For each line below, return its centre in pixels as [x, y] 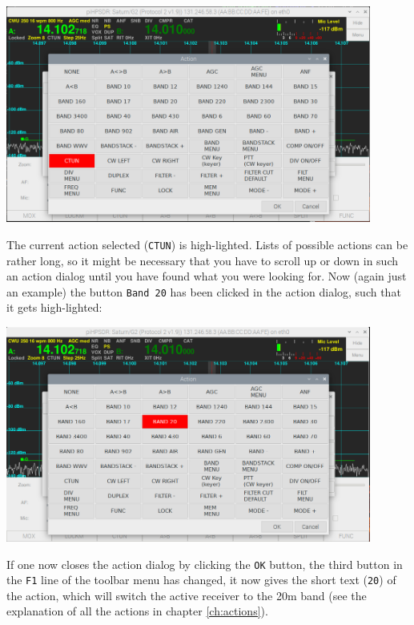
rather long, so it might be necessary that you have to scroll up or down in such [203, 260]
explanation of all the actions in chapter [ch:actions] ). [137, 611]
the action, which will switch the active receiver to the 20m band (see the [187, 595]
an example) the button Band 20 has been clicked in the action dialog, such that [204, 291]
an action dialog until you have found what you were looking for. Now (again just [207, 276]
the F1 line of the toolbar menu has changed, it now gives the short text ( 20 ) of [201, 580]
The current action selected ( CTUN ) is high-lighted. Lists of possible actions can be [207, 244]
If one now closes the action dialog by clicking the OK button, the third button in [205, 564]
